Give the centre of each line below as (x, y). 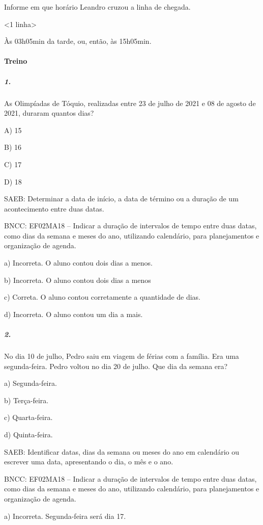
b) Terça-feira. (26, 400)
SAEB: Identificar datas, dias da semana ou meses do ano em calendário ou (122, 451)
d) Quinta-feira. (28, 434)
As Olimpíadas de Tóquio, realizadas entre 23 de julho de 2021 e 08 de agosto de (130, 103)
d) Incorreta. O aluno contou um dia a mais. (74, 314)
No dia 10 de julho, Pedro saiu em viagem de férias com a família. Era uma (122, 356)
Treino (16, 61)
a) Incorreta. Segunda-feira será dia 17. (65, 516)
